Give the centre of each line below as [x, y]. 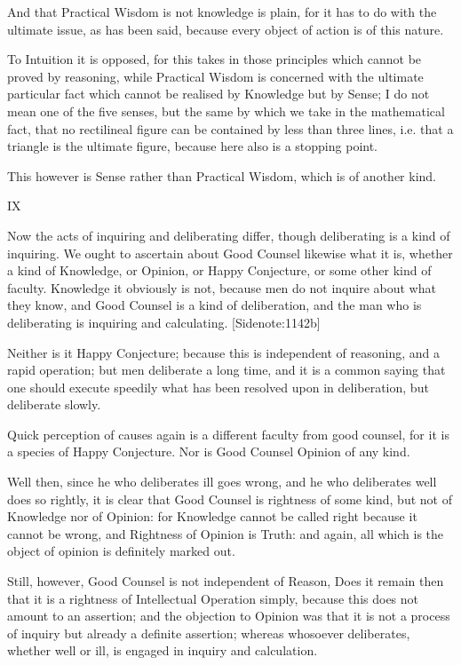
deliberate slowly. [54, 404]
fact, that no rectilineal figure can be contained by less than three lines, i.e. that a [230, 128]
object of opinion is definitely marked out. [121, 551]
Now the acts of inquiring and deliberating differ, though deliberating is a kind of [229, 235]
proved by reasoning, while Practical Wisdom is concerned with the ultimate [215, 76]
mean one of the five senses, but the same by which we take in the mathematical [226, 111]
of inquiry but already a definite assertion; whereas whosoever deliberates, [209, 633]
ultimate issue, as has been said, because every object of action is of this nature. [226, 29]
